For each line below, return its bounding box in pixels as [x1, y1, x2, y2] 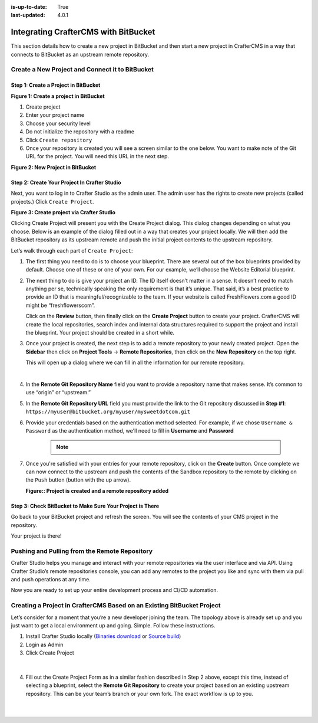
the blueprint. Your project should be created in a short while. [25, 329, 175, 336]
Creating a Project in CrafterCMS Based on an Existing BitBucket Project [11, 601, 221, 610]
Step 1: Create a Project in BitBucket [11, 81, 101, 89]
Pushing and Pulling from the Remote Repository [11, 547, 153, 555]
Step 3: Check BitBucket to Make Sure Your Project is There [11, 502, 160, 509]
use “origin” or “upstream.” [25, 389, 91, 396]
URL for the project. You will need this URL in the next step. [25, 153, 169, 160]
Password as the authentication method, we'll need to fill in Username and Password [25, 427, 234, 434]
